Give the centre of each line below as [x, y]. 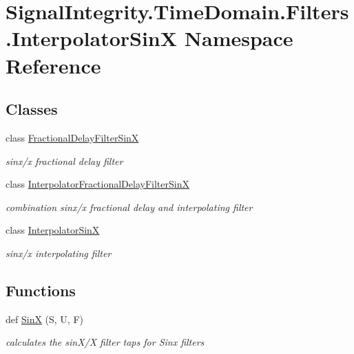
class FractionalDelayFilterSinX [72, 137]
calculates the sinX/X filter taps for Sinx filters [105, 342]
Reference [53, 65]
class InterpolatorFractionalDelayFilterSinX [97, 184]
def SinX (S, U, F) [45, 319]
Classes [32, 109]
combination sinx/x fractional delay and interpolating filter [129, 207]
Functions [41, 290]
